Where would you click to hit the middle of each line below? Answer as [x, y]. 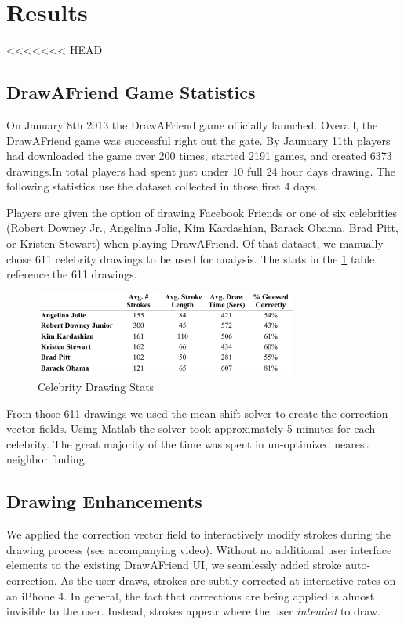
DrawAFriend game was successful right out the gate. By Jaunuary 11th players [198, 140]
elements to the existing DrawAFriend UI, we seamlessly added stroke [174, 565]
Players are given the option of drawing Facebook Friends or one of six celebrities [202, 212]
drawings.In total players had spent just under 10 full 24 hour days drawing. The [201, 171]
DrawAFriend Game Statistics [131, 92]
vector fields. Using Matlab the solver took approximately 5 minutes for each [191, 428]
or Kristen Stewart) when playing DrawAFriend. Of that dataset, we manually [195, 243]
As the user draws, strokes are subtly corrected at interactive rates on [228, 580]
